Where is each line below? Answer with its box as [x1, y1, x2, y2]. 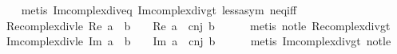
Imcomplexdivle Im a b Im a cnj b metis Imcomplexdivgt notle [6, 33, 391, 49]
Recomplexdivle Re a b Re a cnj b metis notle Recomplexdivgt [6, 17, 391, 33]
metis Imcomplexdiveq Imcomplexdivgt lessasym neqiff [21, 2, 297, 17]
